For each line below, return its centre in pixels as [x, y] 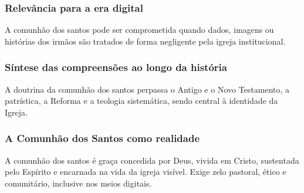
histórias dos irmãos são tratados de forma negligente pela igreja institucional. [145, 41]
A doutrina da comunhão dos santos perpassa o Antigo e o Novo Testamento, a [147, 89]
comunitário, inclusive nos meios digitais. [78, 183]
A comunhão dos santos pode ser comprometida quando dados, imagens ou [139, 30]
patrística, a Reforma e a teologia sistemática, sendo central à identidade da [141, 101]
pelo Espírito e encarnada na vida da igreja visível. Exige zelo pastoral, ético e [146, 172]
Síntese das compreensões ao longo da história [116, 67]
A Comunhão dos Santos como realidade [102, 138]
